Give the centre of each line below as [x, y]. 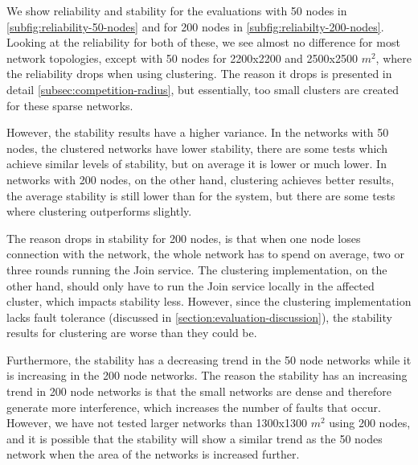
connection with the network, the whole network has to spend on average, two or [205, 254]
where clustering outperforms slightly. [99, 211]
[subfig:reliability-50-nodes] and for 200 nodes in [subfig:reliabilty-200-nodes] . [195, 26]
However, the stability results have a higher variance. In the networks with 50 [198, 132]
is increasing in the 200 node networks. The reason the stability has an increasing [207, 375]
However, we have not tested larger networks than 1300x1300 [157, 423]
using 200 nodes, [370, 423]
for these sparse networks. [70, 105]
